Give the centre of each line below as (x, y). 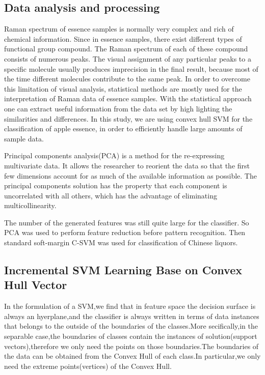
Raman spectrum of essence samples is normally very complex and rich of (119, 29)
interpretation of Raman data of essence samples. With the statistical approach (128, 98)
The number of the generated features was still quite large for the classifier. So (127, 222)
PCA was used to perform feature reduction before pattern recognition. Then (125, 232)
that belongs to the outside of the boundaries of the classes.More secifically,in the (131, 326)
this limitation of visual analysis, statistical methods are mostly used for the (123, 88)
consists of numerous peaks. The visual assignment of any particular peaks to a (128, 58)
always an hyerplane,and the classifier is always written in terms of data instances (132, 316)
